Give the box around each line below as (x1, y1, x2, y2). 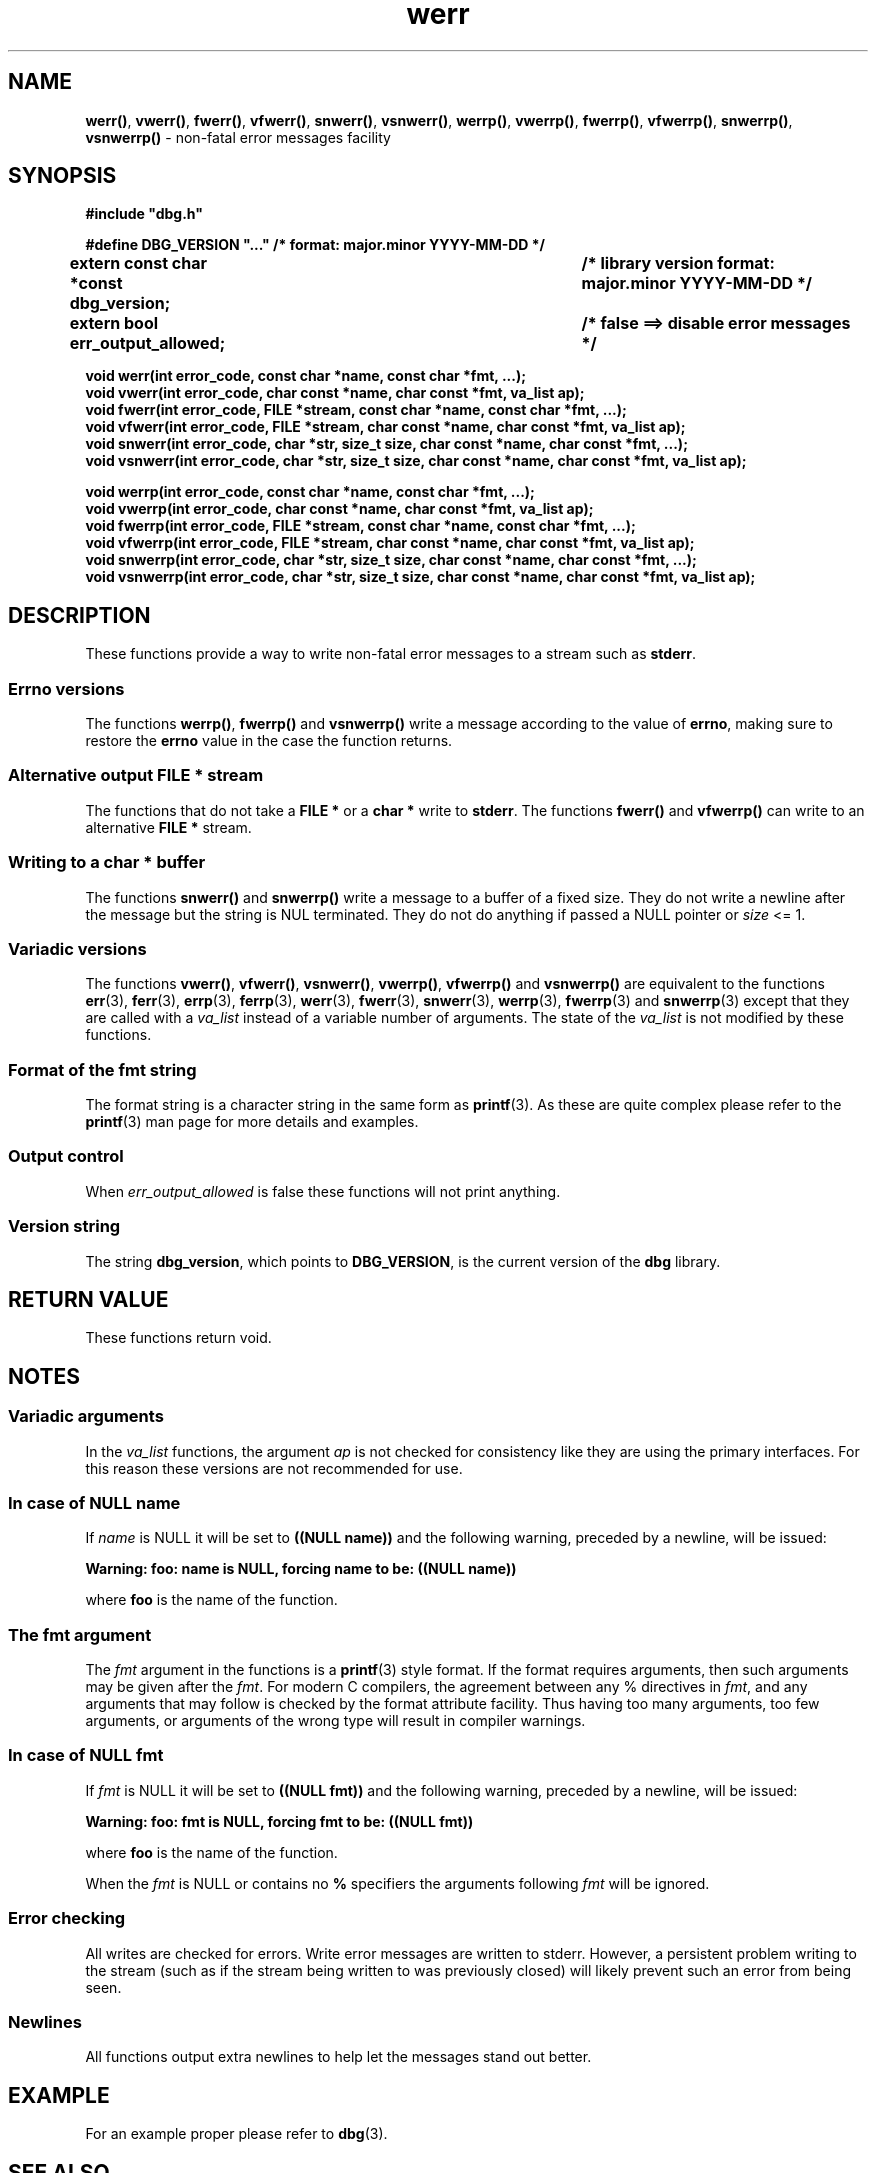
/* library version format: (581, 253, 775, 274)
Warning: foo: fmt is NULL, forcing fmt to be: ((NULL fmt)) (85, 1812, 474, 1830)
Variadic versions (8, 938, 147, 959)
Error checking (8, 1908, 126, 1929)
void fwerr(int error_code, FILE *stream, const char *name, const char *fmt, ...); (85, 401, 627, 419)
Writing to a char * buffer (8, 852, 206, 873)
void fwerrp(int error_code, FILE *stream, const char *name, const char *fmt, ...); (85, 517, 636, 535)
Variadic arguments (8, 1406, 164, 1427)
